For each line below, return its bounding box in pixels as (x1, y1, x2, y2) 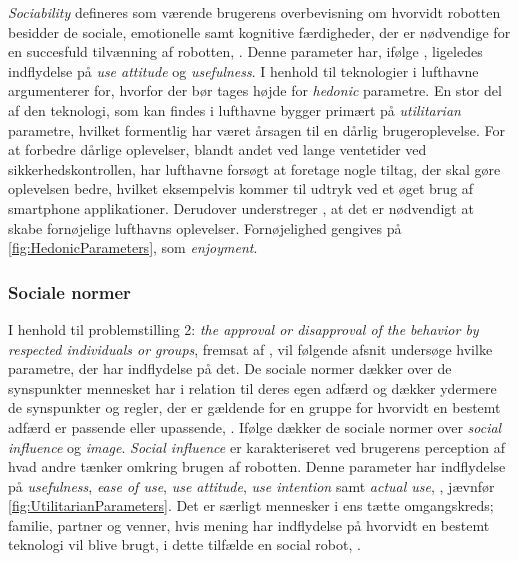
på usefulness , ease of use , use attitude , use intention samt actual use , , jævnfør (8, 475, 495, 496)
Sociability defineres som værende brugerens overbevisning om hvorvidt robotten (8, 2, 501, 22)
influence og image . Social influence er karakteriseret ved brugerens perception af (8, 436, 505, 457)
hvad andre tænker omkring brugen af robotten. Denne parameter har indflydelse (8, 456, 506, 477)
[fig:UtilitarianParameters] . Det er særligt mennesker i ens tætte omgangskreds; (8, 495, 494, 516)
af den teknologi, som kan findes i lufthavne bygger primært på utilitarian (8, 99, 461, 120)
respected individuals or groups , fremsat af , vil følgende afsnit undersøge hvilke (8, 338, 493, 359)
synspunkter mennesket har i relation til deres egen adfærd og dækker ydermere (8, 377, 497, 398)
